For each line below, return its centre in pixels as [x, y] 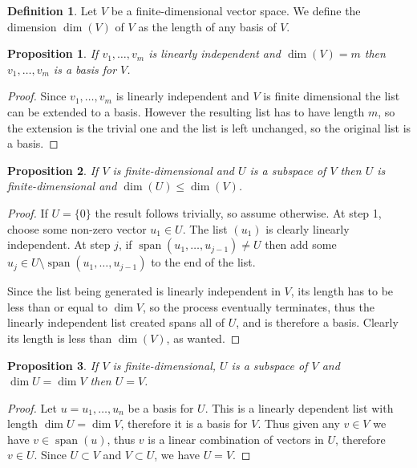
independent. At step [59, 244]
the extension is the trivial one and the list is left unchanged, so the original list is [209, 127]
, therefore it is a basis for [184, 423]
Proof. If [28, 212]
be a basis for [161, 407]
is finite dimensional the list [332, 96]
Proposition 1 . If [53, 53]
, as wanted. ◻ [203, 338]
